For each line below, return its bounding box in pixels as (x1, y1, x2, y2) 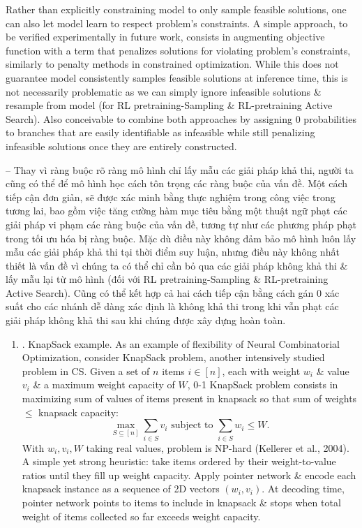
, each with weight (222, 363, 301, 378)
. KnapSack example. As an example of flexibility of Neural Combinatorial (22, 336, 340, 351)
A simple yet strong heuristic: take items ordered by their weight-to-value (22, 454, 336, 469)
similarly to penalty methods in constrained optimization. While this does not (6, 57, 339, 71)
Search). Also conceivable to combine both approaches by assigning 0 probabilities (6, 111, 356, 126)
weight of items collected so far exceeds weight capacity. (22, 508, 261, 523)
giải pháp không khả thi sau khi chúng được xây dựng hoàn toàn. (6, 313, 286, 328)
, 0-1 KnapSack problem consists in (187, 377, 338, 392)
